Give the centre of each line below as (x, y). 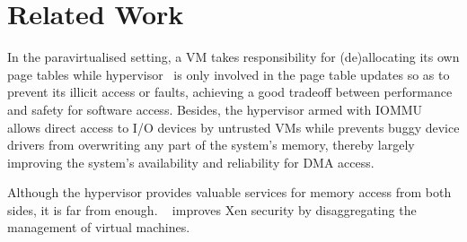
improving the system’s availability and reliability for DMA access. (191, 162)
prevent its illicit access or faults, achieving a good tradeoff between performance (230, 92)
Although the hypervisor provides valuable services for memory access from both (229, 192)
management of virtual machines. (99, 227)
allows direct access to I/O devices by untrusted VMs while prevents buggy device (233, 127)
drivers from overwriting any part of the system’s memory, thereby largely (211, 145)
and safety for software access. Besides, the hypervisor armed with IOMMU (215, 109)
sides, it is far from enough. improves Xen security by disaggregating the (212, 209)
